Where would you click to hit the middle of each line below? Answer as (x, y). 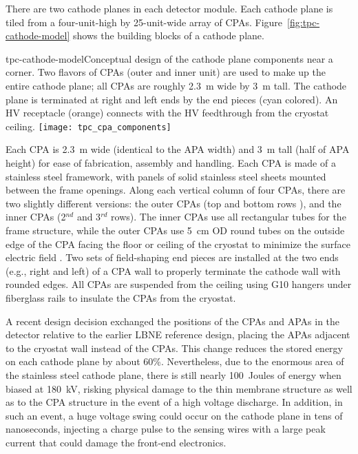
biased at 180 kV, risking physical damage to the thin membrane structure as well (179, 388)
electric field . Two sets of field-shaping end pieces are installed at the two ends (172, 257)
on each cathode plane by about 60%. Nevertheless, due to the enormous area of (175, 361)
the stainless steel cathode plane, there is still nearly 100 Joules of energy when (173, 374)
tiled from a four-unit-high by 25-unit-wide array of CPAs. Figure (144, 22)
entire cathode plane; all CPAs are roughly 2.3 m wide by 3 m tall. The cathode (176, 85)
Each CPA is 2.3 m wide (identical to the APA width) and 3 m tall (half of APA (178, 149)
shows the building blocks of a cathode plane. (169, 35)
